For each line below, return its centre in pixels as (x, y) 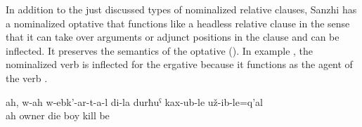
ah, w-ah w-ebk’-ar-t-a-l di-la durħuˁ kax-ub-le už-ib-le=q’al (135, 101)
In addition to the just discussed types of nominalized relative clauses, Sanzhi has (181, 9)
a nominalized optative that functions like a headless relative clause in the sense (178, 23)
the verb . (27, 78)
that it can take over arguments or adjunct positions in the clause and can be (173, 37)
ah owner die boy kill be (58, 115)
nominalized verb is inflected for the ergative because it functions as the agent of (179, 64)
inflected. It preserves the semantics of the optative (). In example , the (160, 50)
